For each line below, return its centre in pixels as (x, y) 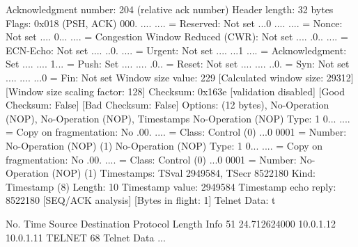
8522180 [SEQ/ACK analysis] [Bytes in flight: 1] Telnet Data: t (141, 200)
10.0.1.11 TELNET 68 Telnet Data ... (86, 237)
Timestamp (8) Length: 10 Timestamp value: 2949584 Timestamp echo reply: (171, 186)
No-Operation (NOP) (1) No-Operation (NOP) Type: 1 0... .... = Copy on (164, 145)
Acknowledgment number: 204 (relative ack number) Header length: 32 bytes (170, 9)
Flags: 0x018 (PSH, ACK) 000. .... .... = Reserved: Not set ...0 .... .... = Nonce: (174, 23)
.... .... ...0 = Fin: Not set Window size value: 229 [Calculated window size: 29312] (180, 77)
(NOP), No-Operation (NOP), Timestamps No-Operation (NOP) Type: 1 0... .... (178, 118)
